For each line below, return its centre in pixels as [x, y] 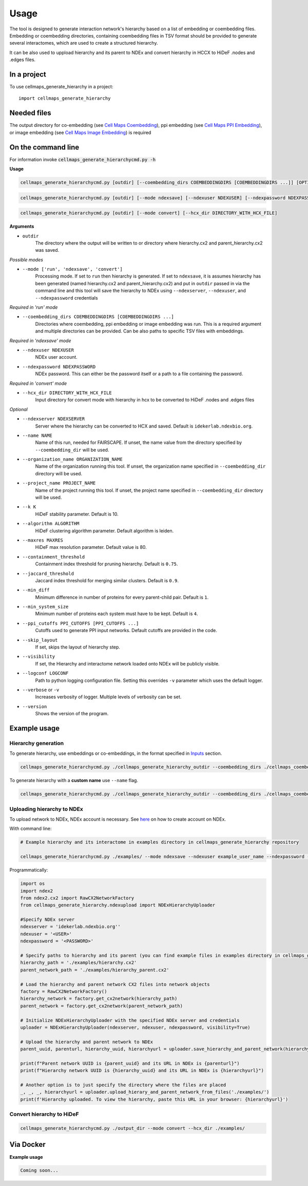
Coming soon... [39, 1171]
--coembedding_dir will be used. [72, 450]
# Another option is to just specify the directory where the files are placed [123, 1085]
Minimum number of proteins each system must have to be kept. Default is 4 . [117, 614]
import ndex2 [37, 891]
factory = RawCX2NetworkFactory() [64, 992]
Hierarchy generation [37, 743]
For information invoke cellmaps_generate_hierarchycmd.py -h [83, 159]
